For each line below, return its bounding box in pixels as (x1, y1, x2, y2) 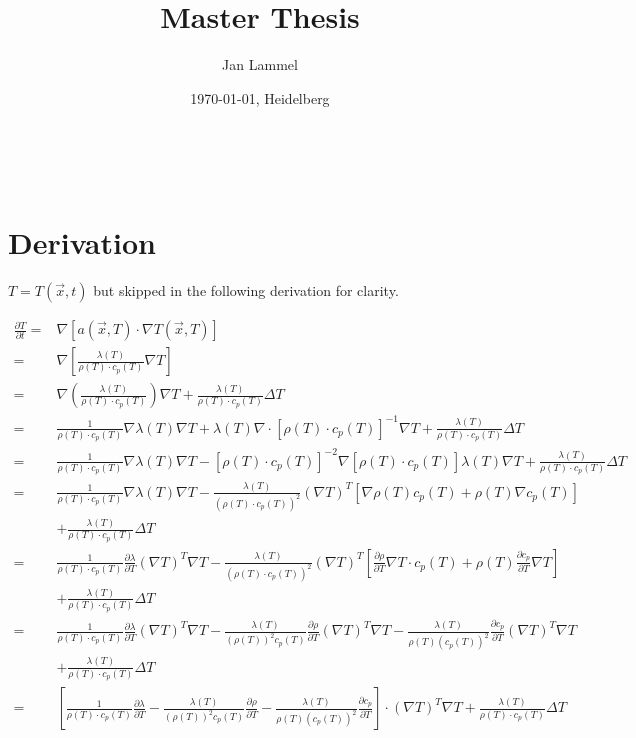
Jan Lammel (222, 54, 298, 75)
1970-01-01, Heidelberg (190, 87, 330, 108)
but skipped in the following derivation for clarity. (93, 280, 399, 301)
